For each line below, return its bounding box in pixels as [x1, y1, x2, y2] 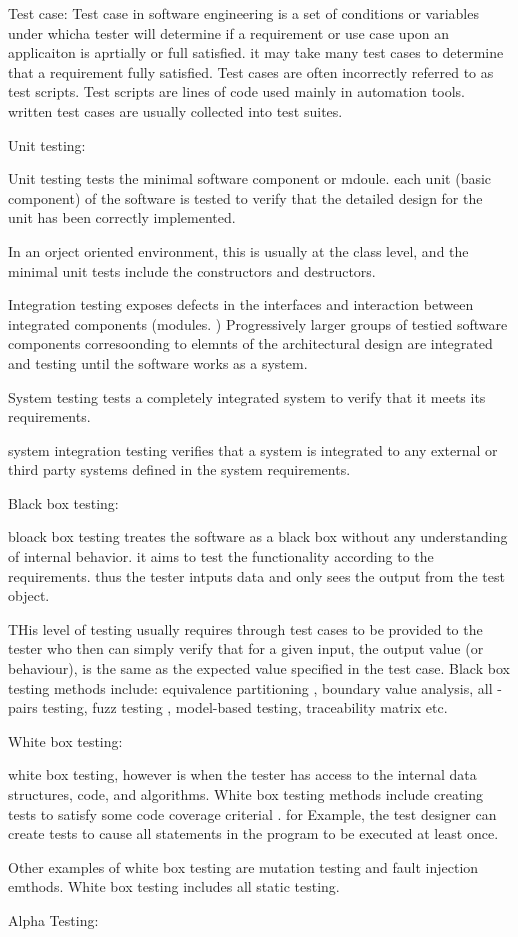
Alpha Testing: [8, 909, 99, 930]
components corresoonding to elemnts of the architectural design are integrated [8, 333, 493, 354]
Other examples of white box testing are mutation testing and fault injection [8, 856, 479, 877]
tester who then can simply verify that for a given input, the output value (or [8, 638, 484, 659]
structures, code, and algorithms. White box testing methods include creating [8, 784, 484, 804]
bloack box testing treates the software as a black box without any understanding [8, 526, 508, 547]
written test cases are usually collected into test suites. [8, 100, 343, 121]
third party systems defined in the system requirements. [8, 459, 351, 480]
